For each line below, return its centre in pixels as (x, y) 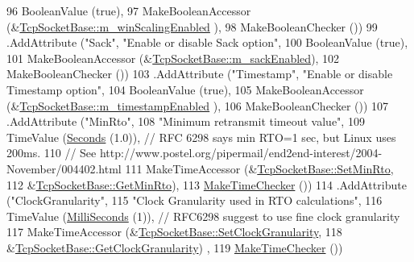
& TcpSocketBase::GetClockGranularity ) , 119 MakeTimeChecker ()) (175, 247)
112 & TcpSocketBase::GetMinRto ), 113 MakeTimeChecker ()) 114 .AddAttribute (207, 184)
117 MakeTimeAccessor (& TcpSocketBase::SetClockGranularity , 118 (174, 232)
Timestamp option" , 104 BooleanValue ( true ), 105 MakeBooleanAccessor (185, 89)
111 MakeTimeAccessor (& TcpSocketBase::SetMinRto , (259, 168)
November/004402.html (64, 168)
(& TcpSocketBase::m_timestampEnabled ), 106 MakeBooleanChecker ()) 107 (198, 105)
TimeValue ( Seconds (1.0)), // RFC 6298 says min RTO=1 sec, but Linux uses (201, 137)
